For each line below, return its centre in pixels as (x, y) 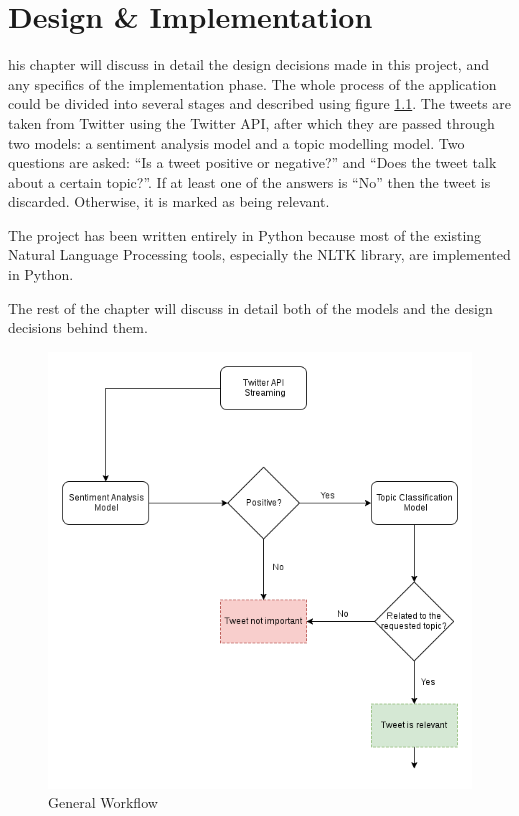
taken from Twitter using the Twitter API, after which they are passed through (251, 122)
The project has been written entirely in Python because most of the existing (245, 234)
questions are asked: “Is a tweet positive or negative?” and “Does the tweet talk (252, 162)
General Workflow (103, 802)
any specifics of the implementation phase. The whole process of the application (252, 83)
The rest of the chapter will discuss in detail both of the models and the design (250, 307)
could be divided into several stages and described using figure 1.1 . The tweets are (260, 103)
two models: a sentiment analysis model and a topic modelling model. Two (236, 142)
